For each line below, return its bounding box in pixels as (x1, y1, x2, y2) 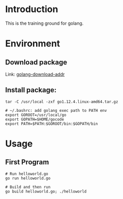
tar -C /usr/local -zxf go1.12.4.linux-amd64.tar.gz (5, 99, 118, 104)
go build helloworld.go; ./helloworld (5, 189, 87, 194)
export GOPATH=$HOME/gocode (5, 117, 65, 122)
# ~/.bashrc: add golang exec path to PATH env (5, 108, 107, 113)
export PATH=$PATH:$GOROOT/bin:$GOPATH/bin (5, 121, 98, 126)
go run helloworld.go (5, 175, 51, 181)
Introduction (5, 4, 58, 15)
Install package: (5, 86, 57, 94)
